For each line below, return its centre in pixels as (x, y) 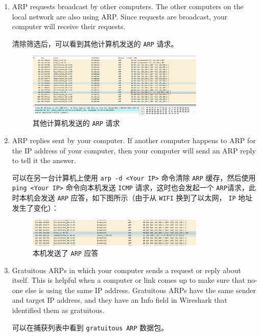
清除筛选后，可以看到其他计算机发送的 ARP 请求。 (95, 43)
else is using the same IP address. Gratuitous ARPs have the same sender (140, 290)
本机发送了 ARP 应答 (65, 252)
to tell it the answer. (44, 160)
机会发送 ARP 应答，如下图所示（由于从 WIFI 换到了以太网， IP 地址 (139, 198)
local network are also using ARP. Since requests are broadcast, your (120, 16)
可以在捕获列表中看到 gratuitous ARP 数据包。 (90, 327)
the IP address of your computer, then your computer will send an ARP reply (134, 150)
